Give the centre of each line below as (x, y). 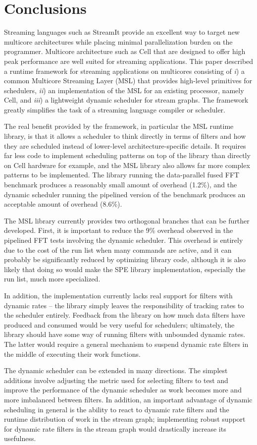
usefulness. (20, 438)
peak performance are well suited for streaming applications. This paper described (129, 61)
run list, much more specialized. (52, 279)
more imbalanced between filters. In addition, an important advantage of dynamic (128, 399)
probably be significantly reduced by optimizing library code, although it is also (125, 259)
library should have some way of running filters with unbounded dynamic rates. (125, 334)
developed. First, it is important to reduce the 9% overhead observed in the (119, 230)
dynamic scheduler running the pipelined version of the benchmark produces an (125, 194)
